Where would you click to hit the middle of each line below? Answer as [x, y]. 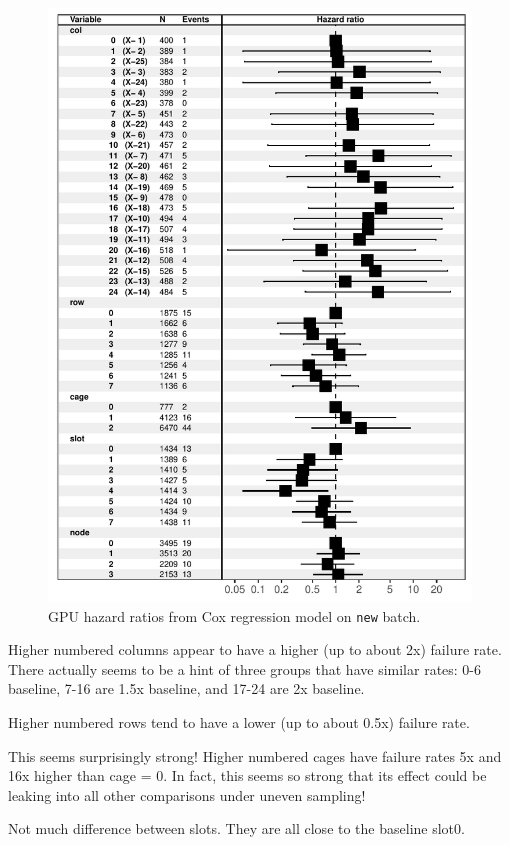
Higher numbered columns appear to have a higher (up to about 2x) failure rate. [255, 649]
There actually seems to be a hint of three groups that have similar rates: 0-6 [245, 668]
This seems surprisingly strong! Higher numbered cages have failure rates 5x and [255, 755]
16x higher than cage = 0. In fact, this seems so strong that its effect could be [247, 775]
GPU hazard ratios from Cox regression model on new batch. [234, 615]
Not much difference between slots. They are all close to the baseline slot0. [236, 828]
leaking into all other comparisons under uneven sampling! [187, 794]
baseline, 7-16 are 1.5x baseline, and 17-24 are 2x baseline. [186, 688]
